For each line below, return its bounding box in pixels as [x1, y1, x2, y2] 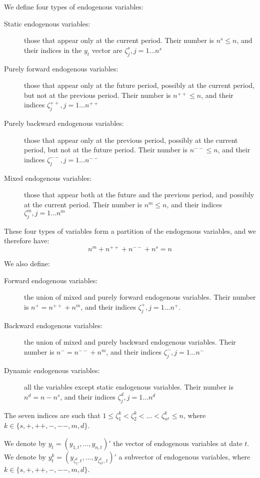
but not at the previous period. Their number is [24, 89, 171, 100]
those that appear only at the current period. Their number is [24, 35, 214, 45]
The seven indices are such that [4, 410, 100, 420]
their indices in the [24, 44, 82, 55]
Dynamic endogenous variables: [4, 365, 100, 375]
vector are [91, 44, 122, 55]
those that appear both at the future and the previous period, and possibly [24, 189, 254, 200]
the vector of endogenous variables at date [113, 438, 242, 449]
